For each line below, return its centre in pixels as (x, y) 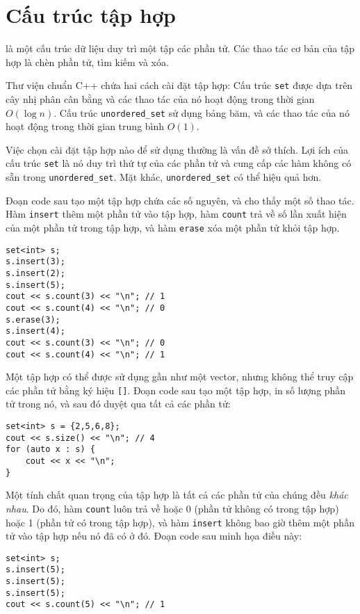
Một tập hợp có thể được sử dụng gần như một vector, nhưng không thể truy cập (180, 377)
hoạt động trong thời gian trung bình (85, 126)
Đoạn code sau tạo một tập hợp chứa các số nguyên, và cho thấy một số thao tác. (180, 200)
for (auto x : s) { (50, 450)
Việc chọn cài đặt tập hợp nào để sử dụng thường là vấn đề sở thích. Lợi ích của (177, 149)
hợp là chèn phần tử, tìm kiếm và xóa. (87, 62)
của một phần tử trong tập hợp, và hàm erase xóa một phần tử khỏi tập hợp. (173, 227)
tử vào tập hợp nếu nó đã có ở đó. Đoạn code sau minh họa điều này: (154, 536)
